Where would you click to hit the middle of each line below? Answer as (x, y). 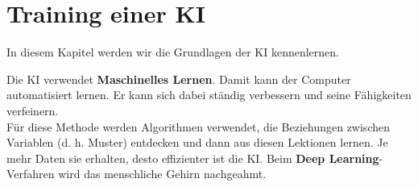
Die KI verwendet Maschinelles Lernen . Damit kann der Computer (179, 79)
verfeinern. (33, 110)
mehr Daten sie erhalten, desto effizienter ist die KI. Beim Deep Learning (193, 158)
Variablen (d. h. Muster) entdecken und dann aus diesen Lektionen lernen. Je (197, 142)
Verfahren (31, 174)
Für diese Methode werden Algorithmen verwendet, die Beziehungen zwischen (198, 126)
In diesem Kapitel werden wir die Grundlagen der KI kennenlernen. (173, 52)
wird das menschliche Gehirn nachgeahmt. (162, 174)
